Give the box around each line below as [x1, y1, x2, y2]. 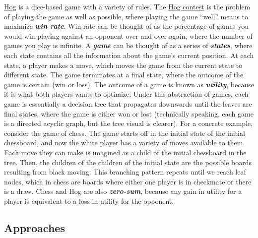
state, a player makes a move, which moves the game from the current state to [4, 59, 243, 70]
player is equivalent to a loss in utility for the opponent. [4, 195, 174, 206]
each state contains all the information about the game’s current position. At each [4, 50, 254, 60]
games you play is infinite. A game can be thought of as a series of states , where [4, 40, 253, 51]
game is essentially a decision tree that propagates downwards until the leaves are [4, 98, 252, 109]
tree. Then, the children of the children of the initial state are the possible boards [4, 157, 252, 167]
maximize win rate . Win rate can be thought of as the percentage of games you [4, 21, 249, 31]
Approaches [4, 220, 65, 235]
